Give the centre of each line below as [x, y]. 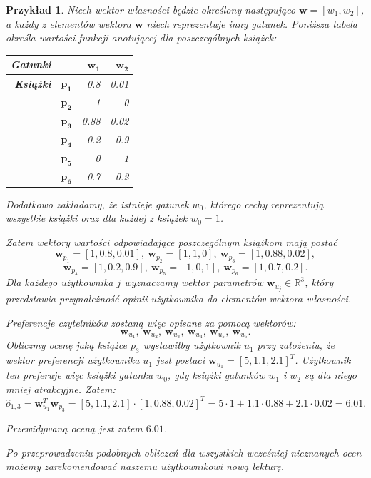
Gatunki [31, 65]
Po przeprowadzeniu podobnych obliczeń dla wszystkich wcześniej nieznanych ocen [184, 452]
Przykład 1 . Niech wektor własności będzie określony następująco [151, 9]
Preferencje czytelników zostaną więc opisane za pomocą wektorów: [151, 322]
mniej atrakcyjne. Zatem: [61, 388]
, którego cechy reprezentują [264, 204]
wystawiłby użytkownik [192, 345]
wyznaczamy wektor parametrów [194, 282]
